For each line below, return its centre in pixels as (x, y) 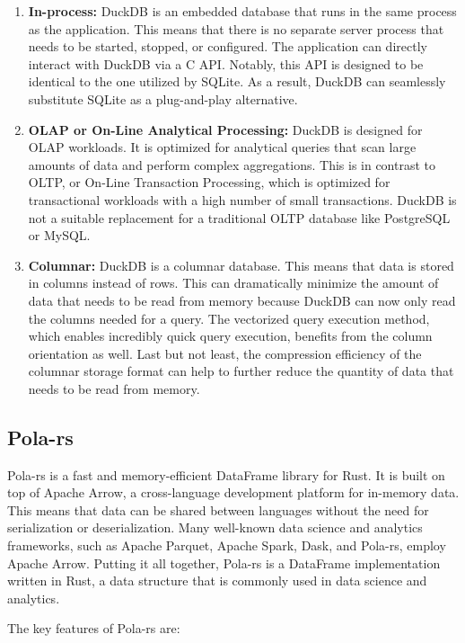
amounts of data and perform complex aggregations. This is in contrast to (232, 164)
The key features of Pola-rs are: (94, 628)
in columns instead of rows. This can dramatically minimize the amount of (233, 283)
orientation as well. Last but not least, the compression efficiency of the (225, 353)
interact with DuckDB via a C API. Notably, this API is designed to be (226, 63)
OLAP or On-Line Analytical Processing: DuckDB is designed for (225, 129)
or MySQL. (59, 235)
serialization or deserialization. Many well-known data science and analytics (215, 527)
